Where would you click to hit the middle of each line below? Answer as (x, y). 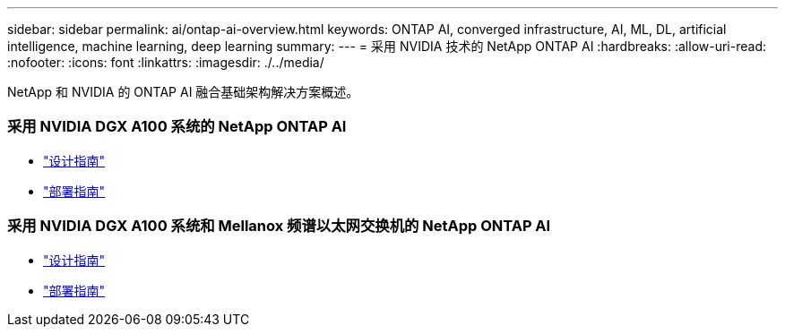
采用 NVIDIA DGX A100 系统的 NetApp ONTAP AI (177, 127)
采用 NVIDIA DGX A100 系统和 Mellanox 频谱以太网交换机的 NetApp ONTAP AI (279, 226)
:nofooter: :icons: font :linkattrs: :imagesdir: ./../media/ (166, 62)
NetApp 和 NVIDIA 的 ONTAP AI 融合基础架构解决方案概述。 (183, 92)
